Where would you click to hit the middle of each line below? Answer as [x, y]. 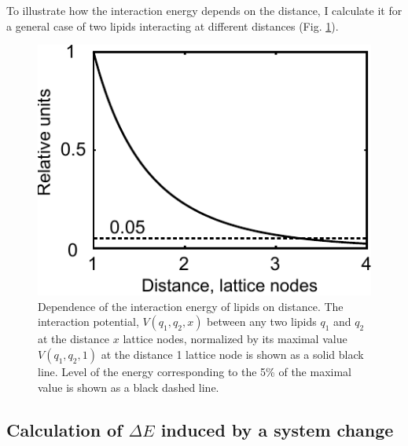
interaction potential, [88, 322]
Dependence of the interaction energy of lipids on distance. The [191, 306]
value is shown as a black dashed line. [129, 387]
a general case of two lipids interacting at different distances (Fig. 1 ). [173, 26]
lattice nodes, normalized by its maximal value [235, 339]
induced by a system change [277, 429]
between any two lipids [262, 322]
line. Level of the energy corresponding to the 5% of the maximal [195, 371]
